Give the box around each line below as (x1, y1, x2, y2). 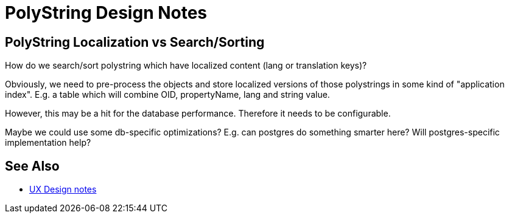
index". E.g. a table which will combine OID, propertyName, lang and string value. (5, 89, 330, 100)
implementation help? (5, 137, 91, 148)
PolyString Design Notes (5, 2, 208, 23)
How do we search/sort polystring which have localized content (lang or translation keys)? (5, 60, 367, 71)
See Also (5, 158, 60, 174)
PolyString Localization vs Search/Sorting (5, 34, 265, 50)
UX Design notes (29, 184, 97, 195)
